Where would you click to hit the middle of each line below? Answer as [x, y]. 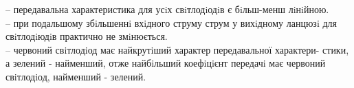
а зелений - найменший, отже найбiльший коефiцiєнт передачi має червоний [166, 63]
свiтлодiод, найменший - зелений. [76, 76]
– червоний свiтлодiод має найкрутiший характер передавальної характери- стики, [177, 49]
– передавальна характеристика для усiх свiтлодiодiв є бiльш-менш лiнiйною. [167, 9]
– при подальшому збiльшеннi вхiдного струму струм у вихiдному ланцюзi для [171, 22]
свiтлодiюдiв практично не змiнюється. [87, 36]
